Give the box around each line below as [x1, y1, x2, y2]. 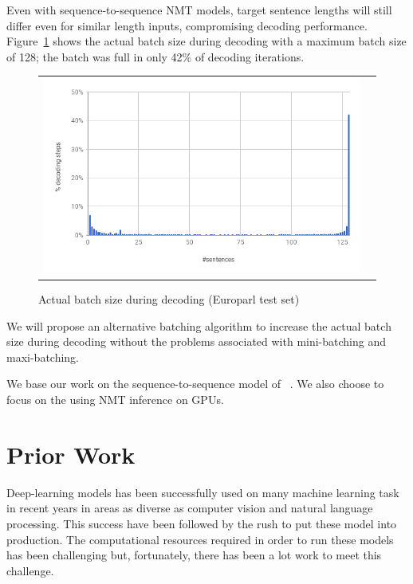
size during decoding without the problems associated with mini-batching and [6, 333, 387, 350]
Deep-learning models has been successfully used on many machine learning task [6, 484, 399, 500]
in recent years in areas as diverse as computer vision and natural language [6, 500, 373, 516]
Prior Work [6, 437, 136, 470]
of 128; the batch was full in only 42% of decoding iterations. [6, 48, 305, 65]
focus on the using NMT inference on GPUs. [6, 391, 224, 408]
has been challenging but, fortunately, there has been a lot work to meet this [6, 547, 382, 563]
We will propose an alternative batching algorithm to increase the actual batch [6, 317, 391, 334]
